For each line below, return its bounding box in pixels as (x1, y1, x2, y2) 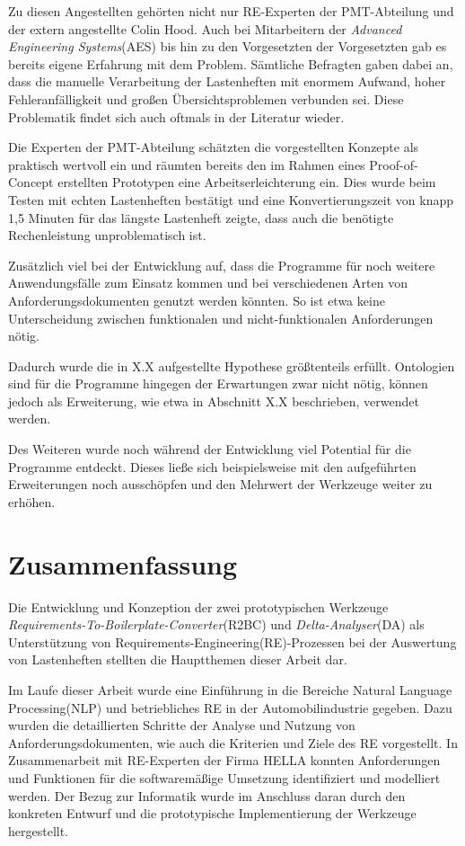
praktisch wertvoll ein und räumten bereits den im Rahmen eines (8, 155, 365, 174)
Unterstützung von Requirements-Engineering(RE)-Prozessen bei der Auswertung (8, 632, 457, 651)
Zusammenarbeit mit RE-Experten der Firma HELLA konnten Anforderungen (8, 751, 441, 770)
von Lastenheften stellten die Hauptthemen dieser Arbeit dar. (8, 650, 347, 669)
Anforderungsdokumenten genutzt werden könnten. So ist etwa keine (8, 290, 385, 309)
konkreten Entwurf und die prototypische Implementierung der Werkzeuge (8, 804, 417, 823)
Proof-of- (369, 155, 418, 174)
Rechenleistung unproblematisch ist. (8, 226, 206, 245)
